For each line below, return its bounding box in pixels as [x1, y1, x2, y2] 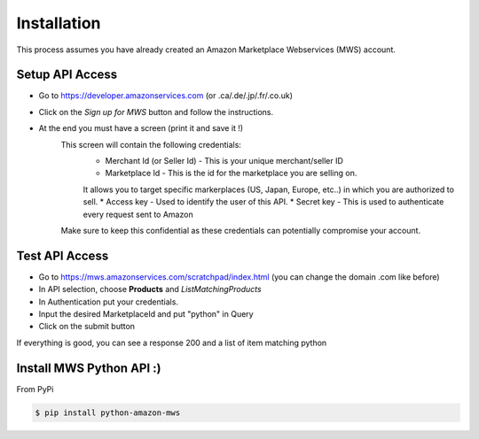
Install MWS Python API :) [16, 360, 161, 375]
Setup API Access [16, 67, 118, 82]
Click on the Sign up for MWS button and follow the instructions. [38, 106, 274, 117]
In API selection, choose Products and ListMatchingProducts [38, 284, 262, 295]
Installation [16, 13, 101, 33]
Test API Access [16, 248, 109, 263]
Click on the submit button [38, 321, 136, 332]
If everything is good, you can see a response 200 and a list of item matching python [16, 337, 327, 348]
